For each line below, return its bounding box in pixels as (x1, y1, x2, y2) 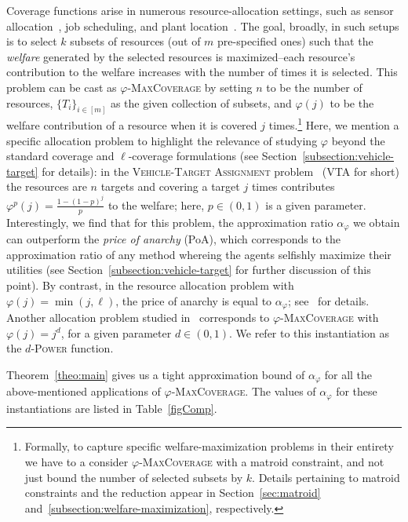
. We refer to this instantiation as (228, 324, 390, 341)
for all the (324, 366, 373, 382)
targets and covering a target (100, 178, 240, 195)
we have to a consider (24, 453, 129, 469)
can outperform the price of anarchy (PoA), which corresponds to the (6, 231, 341, 247)
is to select (6, 33, 57, 49)
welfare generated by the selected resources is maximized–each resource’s (6, 48, 355, 64)
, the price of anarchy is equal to (115, 292, 272, 308)
